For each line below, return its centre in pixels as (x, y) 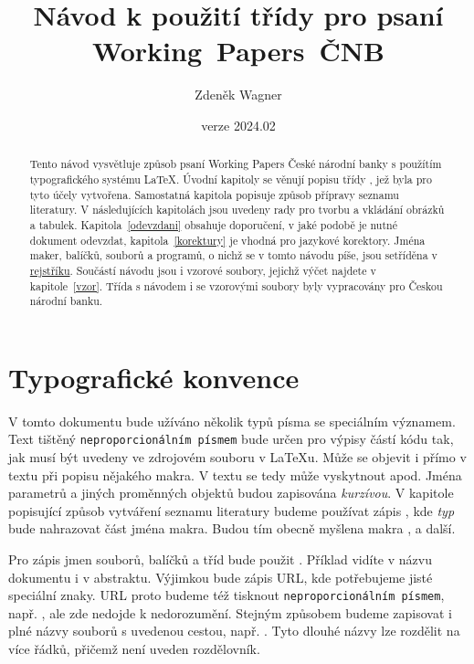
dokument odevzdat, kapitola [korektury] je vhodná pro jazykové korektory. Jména (227, 240)
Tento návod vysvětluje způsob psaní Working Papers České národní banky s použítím (236, 164)
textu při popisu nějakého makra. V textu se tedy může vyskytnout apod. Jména (235, 474)
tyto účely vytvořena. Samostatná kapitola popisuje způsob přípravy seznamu (214, 194)
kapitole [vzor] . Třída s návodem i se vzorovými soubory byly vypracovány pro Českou (236, 285)
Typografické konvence (154, 377)
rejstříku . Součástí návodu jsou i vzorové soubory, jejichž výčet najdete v (203, 270)
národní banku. (66, 301)
